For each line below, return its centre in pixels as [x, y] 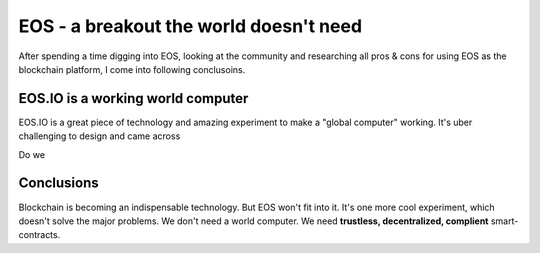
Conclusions [58, 183]
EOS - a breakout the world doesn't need [190, 26]
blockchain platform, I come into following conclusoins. [132, 69]
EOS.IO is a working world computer [133, 98]
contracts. [39, 235]
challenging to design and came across [99, 136]
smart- [504, 221]
